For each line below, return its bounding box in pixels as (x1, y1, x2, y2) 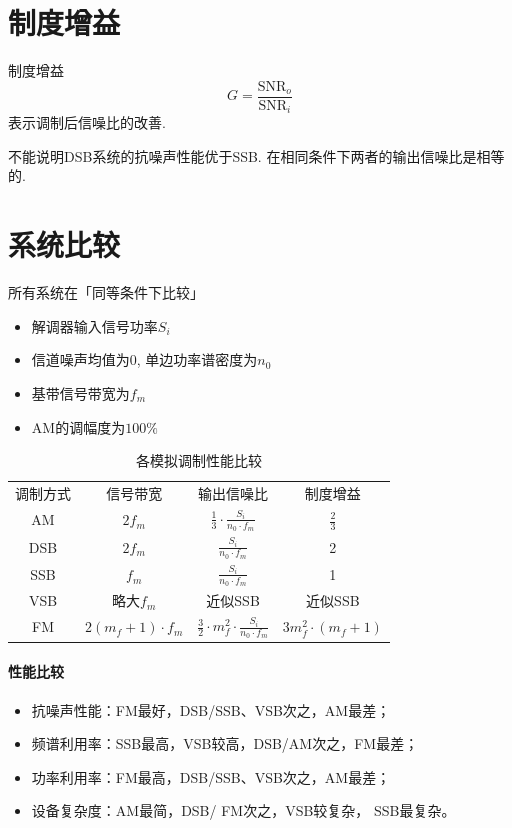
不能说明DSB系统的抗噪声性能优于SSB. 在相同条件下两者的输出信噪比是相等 (8, 145, 505, 166)
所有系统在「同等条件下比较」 (8, 282, 204, 303)
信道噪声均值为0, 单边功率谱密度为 (31, 349, 258, 370)
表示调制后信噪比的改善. (8, 112, 166, 133)
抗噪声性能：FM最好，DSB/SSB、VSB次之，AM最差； (31, 699, 391, 720)
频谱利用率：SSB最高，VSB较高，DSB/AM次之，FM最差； (31, 733, 419, 754)
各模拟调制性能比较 (135, 450, 262, 471)
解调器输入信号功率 (31, 315, 158, 336)
